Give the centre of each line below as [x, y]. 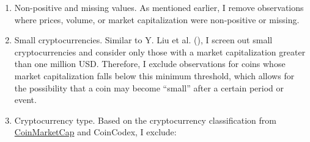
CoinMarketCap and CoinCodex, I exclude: [95, 132]
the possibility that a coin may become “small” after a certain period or [149, 87]
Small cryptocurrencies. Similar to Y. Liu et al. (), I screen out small [143, 40]
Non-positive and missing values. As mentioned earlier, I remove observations [159, 7]
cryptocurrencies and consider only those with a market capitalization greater [160, 51]
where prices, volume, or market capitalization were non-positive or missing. [157, 19]
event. [25, 100]
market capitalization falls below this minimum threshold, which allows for [154, 75]
